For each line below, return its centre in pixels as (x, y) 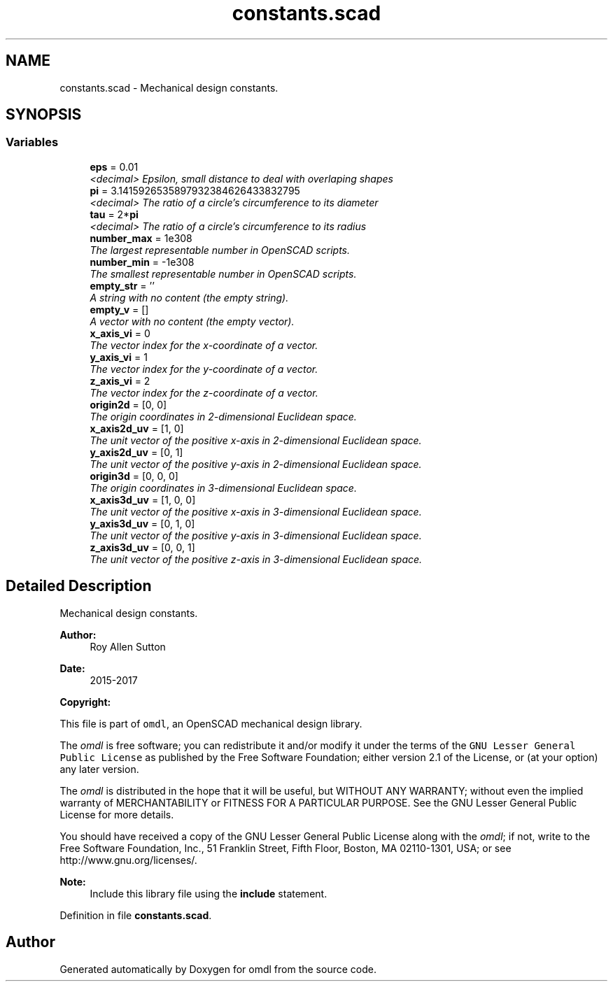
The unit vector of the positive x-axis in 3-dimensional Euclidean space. (256, 511)
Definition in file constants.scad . (136, 915)
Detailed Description (79, 586)
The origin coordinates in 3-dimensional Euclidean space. (223, 488)
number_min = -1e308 (142, 262)
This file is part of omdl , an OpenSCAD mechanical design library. (211, 723)
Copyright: (85, 702)
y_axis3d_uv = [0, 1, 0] (142, 523)
